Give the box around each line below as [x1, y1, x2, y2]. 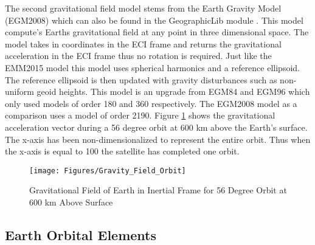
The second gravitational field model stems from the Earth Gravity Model [5, 2, 282, 14]
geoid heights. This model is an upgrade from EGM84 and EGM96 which [36, 85, 310, 98]
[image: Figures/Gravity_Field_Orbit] [29, 166, 186, 175]
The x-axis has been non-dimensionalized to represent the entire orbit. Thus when [5, 133, 311, 145]
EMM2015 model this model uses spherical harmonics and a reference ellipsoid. [5, 61, 300, 74]
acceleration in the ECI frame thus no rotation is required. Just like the [5, 49, 272, 62]
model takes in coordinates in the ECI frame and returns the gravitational [5, 37, 282, 50]
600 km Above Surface [29, 195, 113, 208]
